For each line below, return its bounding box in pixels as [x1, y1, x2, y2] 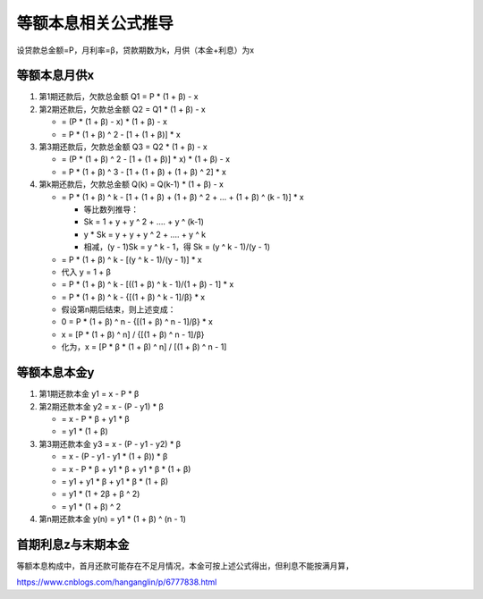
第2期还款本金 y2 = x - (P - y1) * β [38, 401, 165, 411]
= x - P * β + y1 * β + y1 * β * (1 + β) [61, 463, 191, 474]
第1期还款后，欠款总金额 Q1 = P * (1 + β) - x [38, 91, 199, 102]
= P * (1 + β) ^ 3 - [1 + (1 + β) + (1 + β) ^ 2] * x [61, 166, 227, 177]
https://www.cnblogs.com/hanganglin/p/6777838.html [16, 577, 217, 587]
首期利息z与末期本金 [16, 536, 130, 552]
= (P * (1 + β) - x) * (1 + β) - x [61, 116, 167, 127]
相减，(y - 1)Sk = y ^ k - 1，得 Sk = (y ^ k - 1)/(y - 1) [83, 241, 271, 252]
